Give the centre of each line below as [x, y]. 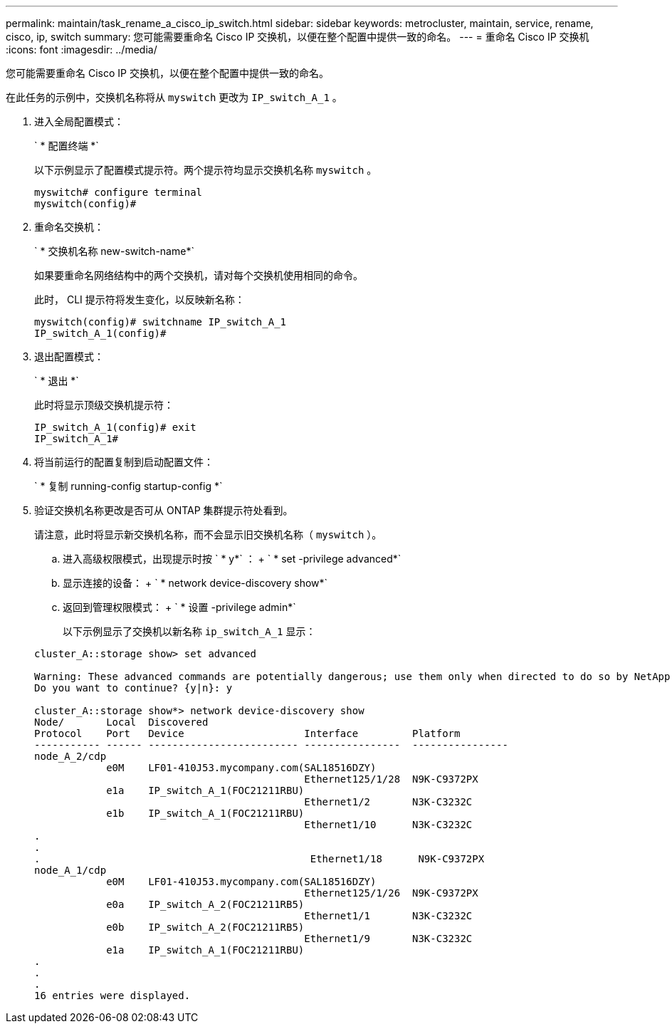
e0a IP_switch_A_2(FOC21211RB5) [205, 904]
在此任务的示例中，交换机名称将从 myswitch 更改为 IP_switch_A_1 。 [174, 97]
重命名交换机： [69, 227]
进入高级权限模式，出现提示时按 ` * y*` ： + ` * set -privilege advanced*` [232, 559]
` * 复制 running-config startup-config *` [128, 486]
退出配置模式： [69, 356]
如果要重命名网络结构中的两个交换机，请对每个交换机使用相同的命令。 [199, 275]
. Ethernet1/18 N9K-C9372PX [259, 859]
